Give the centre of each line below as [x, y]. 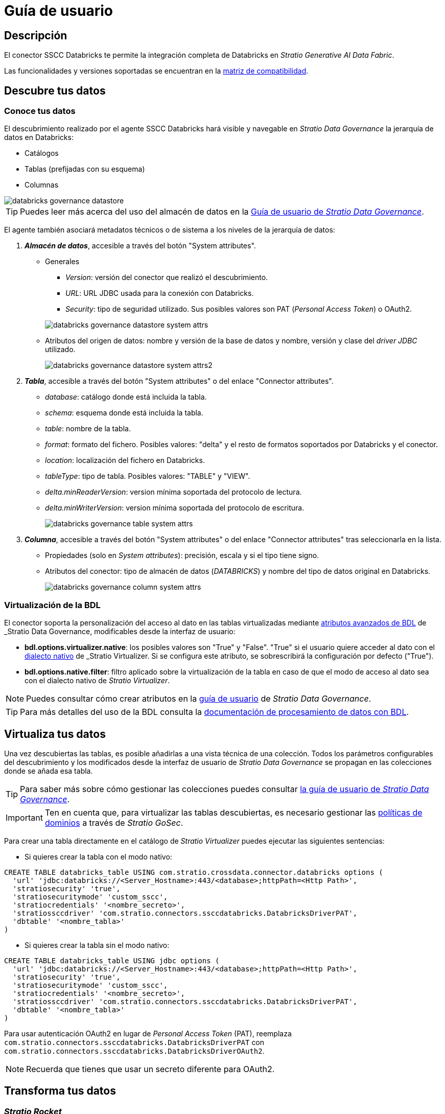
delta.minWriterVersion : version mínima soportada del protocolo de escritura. [175, 508]
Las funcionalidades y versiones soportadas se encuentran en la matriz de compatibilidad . [156, 71]
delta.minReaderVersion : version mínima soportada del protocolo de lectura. [173, 492]
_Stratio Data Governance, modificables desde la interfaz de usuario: [120, 632]
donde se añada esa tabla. [49, 771]
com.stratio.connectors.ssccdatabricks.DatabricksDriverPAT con [134, 1042]
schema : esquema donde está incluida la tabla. [124, 413]
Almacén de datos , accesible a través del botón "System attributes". [140, 246]
